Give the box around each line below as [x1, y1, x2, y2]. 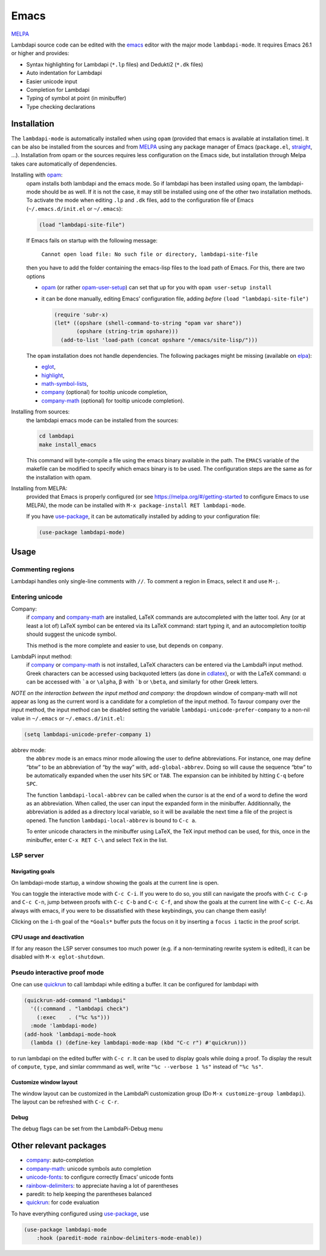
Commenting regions [11, 565, 75, 574]
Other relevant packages [11, 1141, 107, 1151]
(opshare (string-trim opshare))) [76, 328, 179, 335]
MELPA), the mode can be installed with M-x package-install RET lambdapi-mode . [26, 502, 246, 509]
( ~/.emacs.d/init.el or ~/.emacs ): [26, 205, 123, 212]
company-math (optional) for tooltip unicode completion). [41, 397, 185, 404]
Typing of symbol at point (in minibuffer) [26, 94, 127, 102]
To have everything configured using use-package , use [11, 1209, 149, 1217]
